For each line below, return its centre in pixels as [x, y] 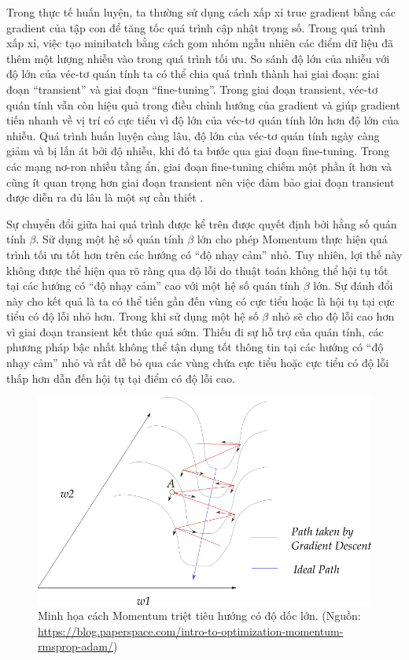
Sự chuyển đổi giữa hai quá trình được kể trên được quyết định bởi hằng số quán [202, 223]
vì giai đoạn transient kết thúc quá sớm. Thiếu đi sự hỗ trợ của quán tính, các [195, 331]
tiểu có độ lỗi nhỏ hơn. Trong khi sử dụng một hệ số [133, 316]
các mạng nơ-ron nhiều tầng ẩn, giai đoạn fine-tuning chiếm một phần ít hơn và [199, 166]
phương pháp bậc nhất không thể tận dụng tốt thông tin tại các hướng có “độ [195, 347]
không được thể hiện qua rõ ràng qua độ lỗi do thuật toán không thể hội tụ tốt [197, 270]
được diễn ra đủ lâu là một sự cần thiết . [105, 197]
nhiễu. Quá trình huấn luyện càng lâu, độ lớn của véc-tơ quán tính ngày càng [193, 135]
